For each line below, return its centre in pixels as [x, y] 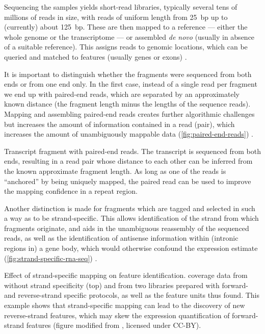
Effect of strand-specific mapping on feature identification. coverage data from [126, 275]
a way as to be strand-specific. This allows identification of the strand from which [131, 218]
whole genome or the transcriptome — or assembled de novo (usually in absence [129, 36]
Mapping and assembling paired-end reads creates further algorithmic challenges [129, 113]
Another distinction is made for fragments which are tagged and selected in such [130, 208]
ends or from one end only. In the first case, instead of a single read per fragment [131, 84]
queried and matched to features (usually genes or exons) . [96, 56]
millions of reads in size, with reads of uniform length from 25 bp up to [116, 17]
